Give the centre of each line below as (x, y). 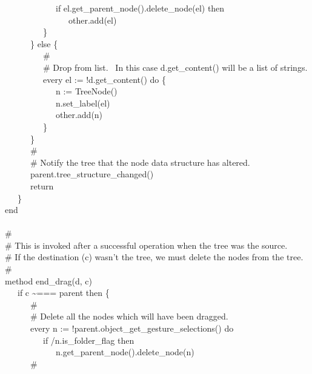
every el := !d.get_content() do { (105, 79)
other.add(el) (92, 20)
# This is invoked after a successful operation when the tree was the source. (146, 245)
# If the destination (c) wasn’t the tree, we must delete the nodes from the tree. (154, 257)
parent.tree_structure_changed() (92, 174)
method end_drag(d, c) (48, 280)
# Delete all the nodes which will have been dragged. (129, 316)
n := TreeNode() (86, 91)
